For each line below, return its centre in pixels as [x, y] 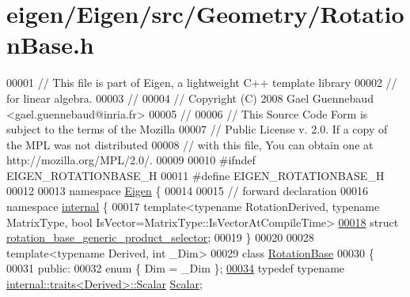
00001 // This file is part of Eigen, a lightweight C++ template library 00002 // [202, 83]
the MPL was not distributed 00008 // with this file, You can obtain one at [190, 144]
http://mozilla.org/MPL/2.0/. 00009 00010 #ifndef [131, 160]
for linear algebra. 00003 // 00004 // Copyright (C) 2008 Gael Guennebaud [190, 98]
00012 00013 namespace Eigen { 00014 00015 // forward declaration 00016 [187, 191]
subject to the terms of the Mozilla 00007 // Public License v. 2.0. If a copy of [197, 129]
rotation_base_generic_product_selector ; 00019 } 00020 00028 [160, 237]
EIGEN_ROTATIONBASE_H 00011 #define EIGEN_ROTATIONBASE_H [196, 175]
